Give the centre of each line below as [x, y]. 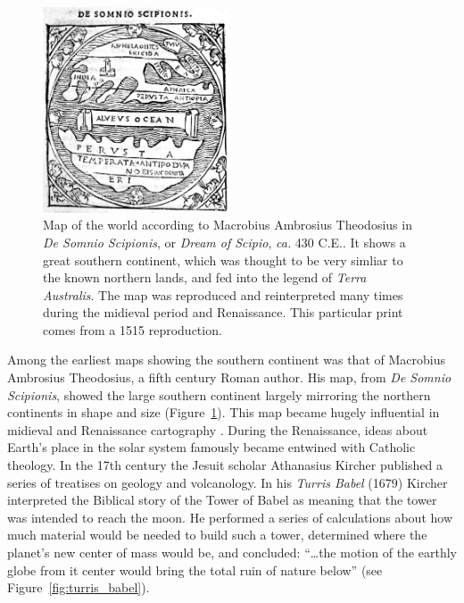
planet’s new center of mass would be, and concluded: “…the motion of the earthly [232, 553]
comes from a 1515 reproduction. [133, 329]
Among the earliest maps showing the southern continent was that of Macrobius [226, 360]
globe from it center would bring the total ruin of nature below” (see [195, 569]
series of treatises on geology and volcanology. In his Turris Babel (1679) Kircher [228, 482]
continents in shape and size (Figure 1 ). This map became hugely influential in [224, 412]
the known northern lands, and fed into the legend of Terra [205, 277]
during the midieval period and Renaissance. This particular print [223, 312]
